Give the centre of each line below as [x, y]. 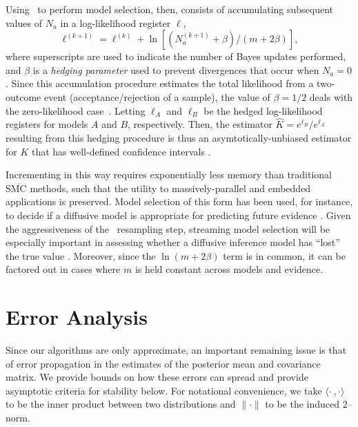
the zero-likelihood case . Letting [76, 110]
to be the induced [302, 404]
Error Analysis [77, 317]
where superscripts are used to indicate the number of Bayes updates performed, [176, 56]
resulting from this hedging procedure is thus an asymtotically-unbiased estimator [179, 137]
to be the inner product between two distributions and [121, 404]
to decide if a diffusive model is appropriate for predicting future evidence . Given [178, 215]
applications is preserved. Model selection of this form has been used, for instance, [179, 201]
